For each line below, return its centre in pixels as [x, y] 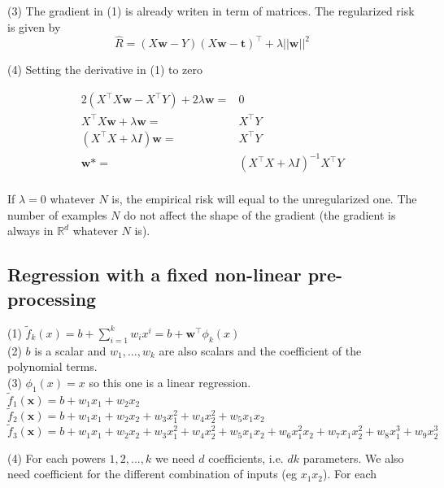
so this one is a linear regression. [170, 382]
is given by [34, 26]
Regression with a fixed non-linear [155, 274]
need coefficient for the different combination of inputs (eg [152, 474]
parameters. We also [353, 457]
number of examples [57, 214]
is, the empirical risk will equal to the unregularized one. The [264, 199]
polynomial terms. [52, 366]
